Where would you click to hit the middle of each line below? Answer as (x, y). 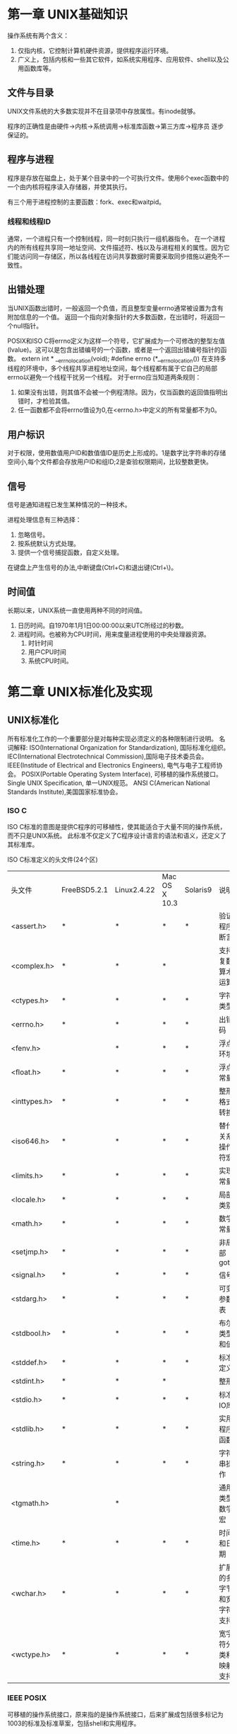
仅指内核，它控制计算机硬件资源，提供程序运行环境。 (95, 50)
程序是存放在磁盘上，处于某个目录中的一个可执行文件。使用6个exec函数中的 (118, 178)
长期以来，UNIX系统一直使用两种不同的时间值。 (77, 610)
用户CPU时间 (47, 651)
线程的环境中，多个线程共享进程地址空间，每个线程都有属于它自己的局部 (112, 368)
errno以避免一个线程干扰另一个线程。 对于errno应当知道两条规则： (104, 377)
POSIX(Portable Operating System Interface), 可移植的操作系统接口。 (121, 774)
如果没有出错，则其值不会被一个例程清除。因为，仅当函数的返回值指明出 (122, 392)
